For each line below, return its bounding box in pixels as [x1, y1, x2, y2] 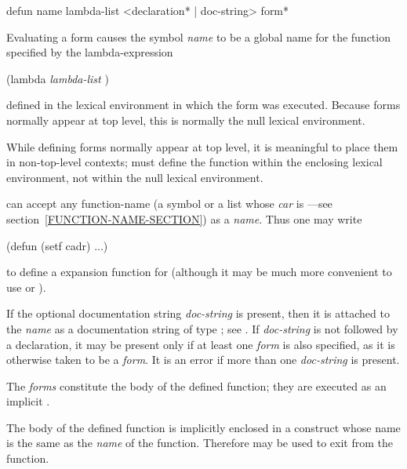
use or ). [6, 278, 46, 295]
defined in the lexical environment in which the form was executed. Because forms [6, 96, 401, 113]
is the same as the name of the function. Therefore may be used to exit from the [6, 434, 393, 451]
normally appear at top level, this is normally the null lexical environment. [6, 111, 365, 128]
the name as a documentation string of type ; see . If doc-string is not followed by [6, 320, 398, 336]
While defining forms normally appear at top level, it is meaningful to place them [6, 138, 398, 155]
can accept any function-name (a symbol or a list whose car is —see [6, 195, 333, 212]
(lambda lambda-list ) [6, 70, 109, 86]
